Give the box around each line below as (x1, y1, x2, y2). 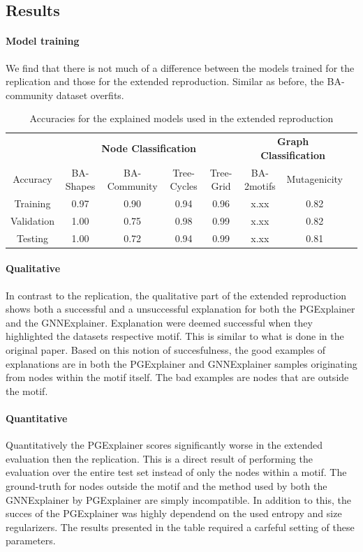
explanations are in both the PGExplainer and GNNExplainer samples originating (6, 356, 357, 371)
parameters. (6, 533, 56, 548)
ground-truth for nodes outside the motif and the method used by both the (6, 478, 327, 493)
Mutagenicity (286, 172, 343, 186)
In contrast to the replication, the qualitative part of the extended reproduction (6, 288, 346, 302)
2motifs (244, 179, 276, 193)
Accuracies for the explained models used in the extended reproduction (29, 111, 334, 126)
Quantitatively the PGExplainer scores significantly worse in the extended (6, 438, 323, 452)
